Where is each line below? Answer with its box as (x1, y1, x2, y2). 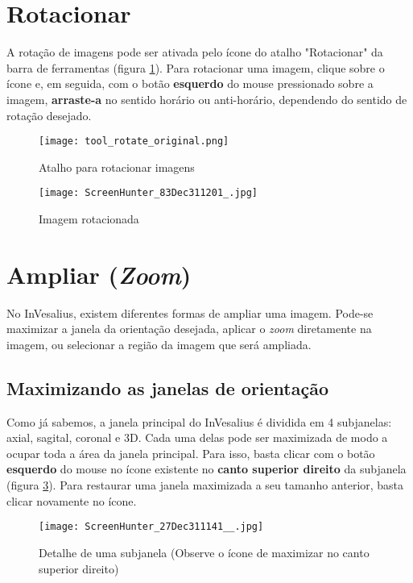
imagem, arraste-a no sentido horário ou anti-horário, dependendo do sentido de (6, 90, 407, 107)
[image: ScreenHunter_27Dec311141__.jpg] (39, 521, 264, 533)
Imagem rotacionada (39, 210, 139, 227)
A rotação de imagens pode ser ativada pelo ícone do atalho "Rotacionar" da (6, 44, 383, 60)
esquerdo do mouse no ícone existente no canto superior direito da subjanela (6, 460, 407, 477)
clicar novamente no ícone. (6, 492, 137, 509)
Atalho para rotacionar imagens (39, 158, 195, 175)
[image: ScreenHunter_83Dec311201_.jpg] (39, 187, 258, 199)
